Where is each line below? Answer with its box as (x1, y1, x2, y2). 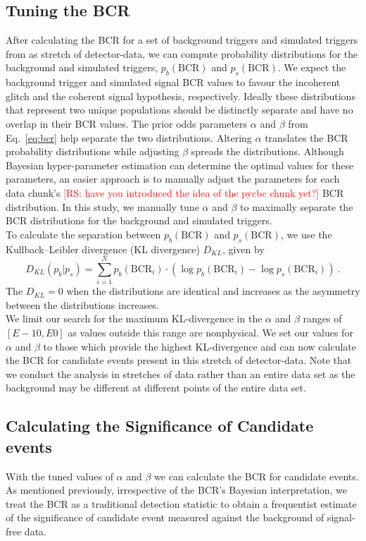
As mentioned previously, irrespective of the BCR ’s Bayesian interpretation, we (6, 482, 347, 497)
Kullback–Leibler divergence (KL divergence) (6, 241, 200, 256)
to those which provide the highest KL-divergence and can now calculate (43, 339, 356, 353)
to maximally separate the (240, 199, 353, 214)
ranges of (303, 311, 342, 326)
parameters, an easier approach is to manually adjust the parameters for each (6, 171, 340, 186)
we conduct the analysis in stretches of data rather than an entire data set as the (6, 366, 355, 381)
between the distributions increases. (6, 297, 159, 312)
